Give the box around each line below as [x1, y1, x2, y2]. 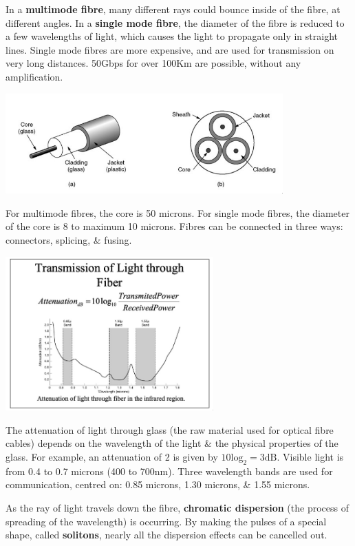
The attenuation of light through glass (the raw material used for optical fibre [6, 422, 334, 437]
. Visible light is [277, 450, 344, 464]
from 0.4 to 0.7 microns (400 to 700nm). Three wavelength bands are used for [6, 463, 333, 478]
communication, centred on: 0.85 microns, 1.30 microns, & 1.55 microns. [6, 477, 310, 492]
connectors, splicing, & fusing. [6, 233, 132, 247]
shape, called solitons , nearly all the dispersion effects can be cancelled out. [6, 527, 327, 542]
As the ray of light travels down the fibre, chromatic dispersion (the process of [6, 501, 349, 515]
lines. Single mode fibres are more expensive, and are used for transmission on [6, 42, 334, 56]
